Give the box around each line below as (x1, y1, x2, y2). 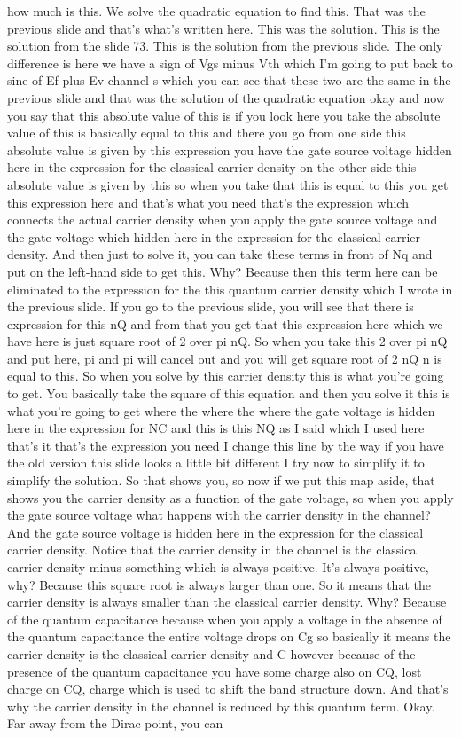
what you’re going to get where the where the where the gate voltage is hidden (7, 401, 435, 420)
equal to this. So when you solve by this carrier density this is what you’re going (7, 366, 444, 385)
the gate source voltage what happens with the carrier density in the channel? (7, 506, 431, 524)
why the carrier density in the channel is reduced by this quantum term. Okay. (7, 696, 435, 715)
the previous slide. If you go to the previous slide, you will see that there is (7, 297, 414, 316)
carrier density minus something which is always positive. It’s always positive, (7, 558, 429, 576)
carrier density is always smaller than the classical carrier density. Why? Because (7, 593, 447, 611)
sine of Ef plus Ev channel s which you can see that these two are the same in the (7, 71, 451, 90)
